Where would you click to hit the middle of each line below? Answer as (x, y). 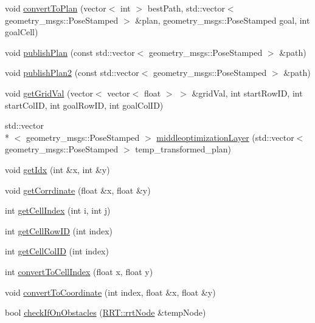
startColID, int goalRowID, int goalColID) (84, 105)
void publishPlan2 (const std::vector (72, 73)
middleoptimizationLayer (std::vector (225, 137)
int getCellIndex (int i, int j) (58, 210)
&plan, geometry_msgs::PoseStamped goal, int (223, 20)
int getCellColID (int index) (57, 251)
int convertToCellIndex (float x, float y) (79, 271)
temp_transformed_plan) (183, 149)
